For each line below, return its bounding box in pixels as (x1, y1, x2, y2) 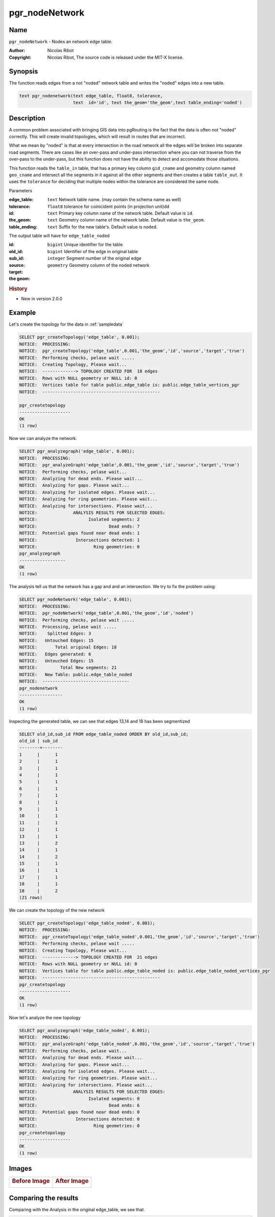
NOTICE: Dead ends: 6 (19, 1103, 140, 1108)
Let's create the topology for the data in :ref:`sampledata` (9, 321, 124, 327)
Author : (9, 48, 25, 54)
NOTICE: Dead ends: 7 (19, 523, 140, 529)
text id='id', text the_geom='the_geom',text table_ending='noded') (73, 100, 242, 106)
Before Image (12, 1177, 50, 1185)
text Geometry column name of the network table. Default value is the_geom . (47, 217, 205, 223)
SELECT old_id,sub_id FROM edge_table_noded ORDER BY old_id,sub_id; (19, 731, 189, 737)
